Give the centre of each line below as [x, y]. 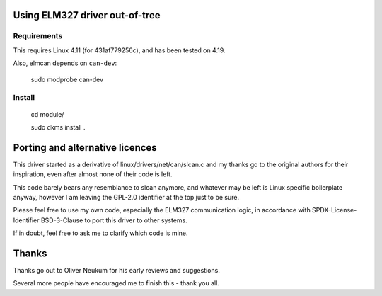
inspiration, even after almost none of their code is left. [93, 174]
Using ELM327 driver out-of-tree [87, 15]
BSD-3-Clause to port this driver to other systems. [114, 220]
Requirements [38, 36]
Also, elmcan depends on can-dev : [65, 63]
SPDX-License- [334, 210]
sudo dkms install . [58, 127]
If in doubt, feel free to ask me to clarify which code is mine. [100, 233]
